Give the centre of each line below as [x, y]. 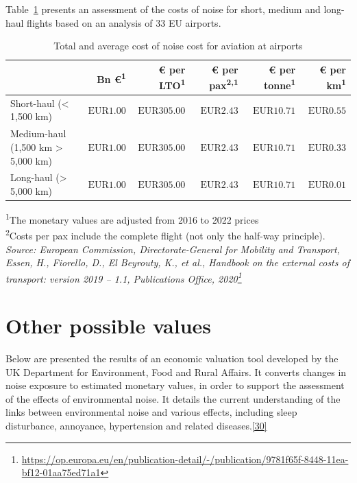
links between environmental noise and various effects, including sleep [151, 412]
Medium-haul [38, 133]
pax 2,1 [224, 84]
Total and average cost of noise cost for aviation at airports [178, 46]
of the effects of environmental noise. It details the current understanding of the [173, 398]
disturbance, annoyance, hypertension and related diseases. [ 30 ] [136, 426]
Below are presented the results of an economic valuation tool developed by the [172, 358]
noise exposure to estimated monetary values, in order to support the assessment [175, 385]
